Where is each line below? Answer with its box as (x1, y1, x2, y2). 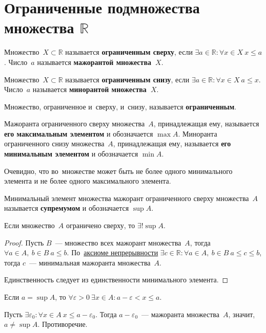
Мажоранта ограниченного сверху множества (4, 118, 145, 129)
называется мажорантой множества (37, 56, 152, 67)
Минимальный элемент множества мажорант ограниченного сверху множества (4, 192, 249, 203)
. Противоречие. (37, 319, 88, 329)
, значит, (228, 308, 255, 319)
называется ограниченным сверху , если (65, 47, 193, 57)
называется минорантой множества (32, 84, 147, 95)
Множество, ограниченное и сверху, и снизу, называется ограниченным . (4, 101, 237, 112)
